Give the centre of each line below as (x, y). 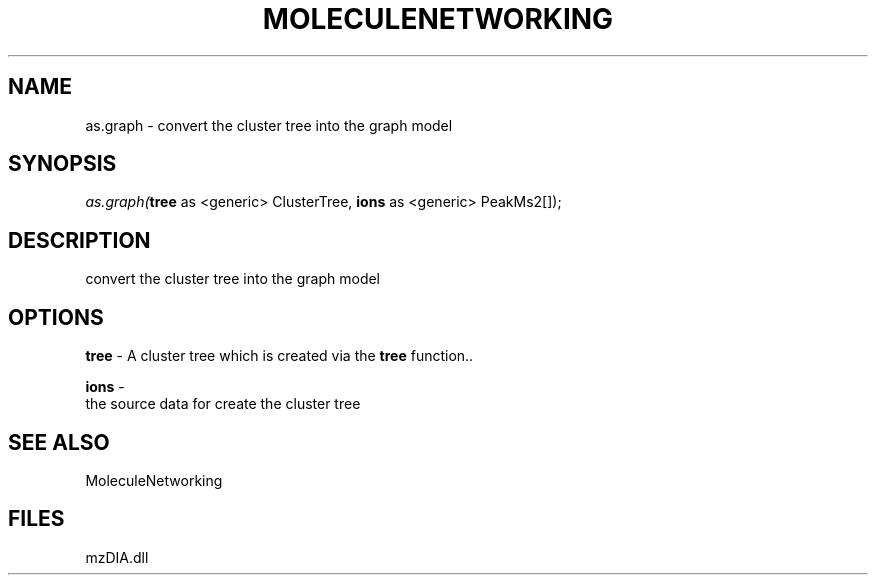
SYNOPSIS (62, 164)
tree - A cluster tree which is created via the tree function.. (279, 356)
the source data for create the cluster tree (223, 404)
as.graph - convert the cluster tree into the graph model (269, 125)
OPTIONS (56, 317)
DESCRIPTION (79, 240)
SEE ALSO (59, 442)
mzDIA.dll (117, 557)
